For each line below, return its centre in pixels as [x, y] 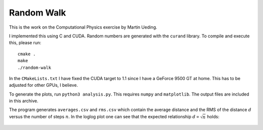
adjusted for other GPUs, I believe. [43, 85]
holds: [213, 116]
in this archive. [24, 101]
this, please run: [25, 43]
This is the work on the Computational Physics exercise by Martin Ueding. [83, 27]
